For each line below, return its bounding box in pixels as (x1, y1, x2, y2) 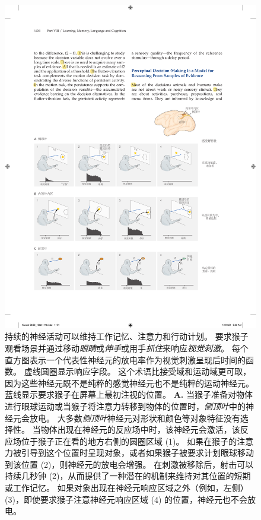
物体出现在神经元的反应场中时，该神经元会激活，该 (40, 423, 240, 436)
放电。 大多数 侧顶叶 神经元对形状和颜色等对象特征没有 (29, 411, 240, 424)
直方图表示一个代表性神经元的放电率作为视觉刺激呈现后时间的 (5, 353, 246, 366)
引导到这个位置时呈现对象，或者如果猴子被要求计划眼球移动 (21, 446, 254, 459)
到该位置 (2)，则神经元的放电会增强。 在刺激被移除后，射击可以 (5, 458, 254, 470)
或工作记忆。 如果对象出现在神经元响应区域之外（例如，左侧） (5, 481, 249, 494)
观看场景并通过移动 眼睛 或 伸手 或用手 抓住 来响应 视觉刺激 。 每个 (5, 341, 249, 354)
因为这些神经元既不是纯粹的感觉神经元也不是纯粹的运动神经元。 (5, 376, 254, 389)
